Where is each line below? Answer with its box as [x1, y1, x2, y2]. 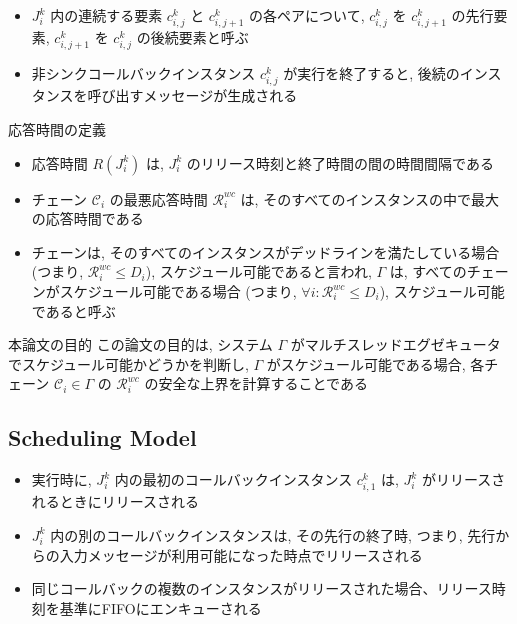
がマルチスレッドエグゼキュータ [290, 334, 501, 355]
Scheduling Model [8, 422, 197, 453]
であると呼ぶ [31, 300, 116, 321]
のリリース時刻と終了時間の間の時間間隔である [186, 152, 494, 173]
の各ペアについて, [249, 5, 365, 25]
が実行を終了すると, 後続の [283, 63, 460, 84]
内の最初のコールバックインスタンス [114, 469, 353, 490]
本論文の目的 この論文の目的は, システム [8, 334, 273, 355]
